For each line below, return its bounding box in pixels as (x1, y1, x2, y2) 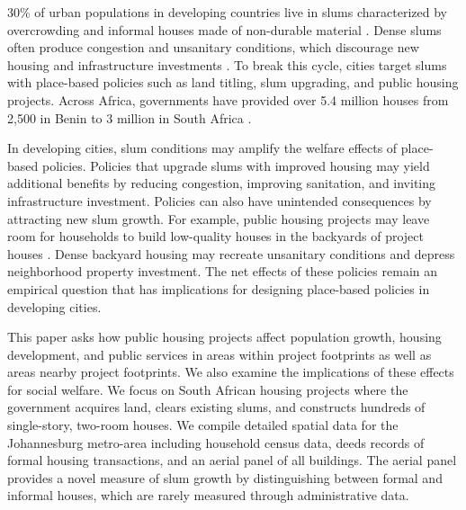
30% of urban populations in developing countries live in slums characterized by (7, 3, 447, 21)
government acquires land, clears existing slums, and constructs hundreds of (7, 398, 426, 416)
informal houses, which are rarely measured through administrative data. (7, 486, 409, 505)
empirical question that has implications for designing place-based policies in (7, 279, 430, 298)
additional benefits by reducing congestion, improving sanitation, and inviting (7, 174, 436, 192)
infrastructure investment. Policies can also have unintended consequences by (7, 191, 432, 210)
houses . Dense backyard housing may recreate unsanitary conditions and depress (7, 244, 455, 263)
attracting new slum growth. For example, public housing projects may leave (7, 209, 430, 228)
